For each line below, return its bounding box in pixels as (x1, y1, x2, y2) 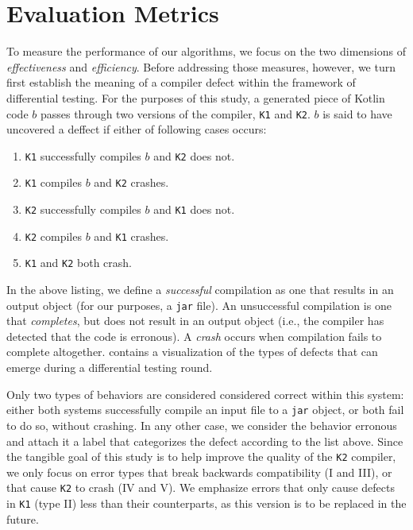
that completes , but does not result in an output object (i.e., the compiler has (6, 312, 384, 329)
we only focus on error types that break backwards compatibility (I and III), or (6, 463, 392, 480)
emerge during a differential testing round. (6, 359, 213, 376)
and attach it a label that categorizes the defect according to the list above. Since (6, 432, 403, 449)
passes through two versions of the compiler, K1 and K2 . (40, 105, 311, 122)
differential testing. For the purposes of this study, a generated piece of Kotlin (6, 89, 385, 106)
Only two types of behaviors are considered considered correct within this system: (6, 385, 404, 402)
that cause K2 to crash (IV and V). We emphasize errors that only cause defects (6, 479, 395, 496)
